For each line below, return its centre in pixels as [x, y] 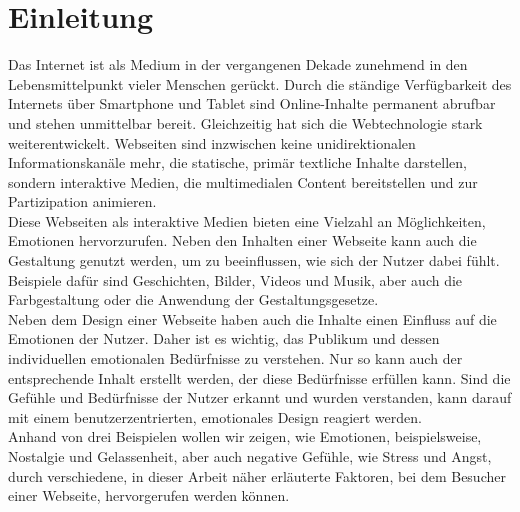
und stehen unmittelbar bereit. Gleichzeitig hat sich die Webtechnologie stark [245, 122]
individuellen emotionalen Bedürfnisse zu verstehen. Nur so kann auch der [235, 358]
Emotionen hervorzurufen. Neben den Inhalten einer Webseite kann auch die [242, 240]
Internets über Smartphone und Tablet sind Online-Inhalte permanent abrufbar [252, 103]
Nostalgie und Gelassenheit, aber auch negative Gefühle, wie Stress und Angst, [250, 456]
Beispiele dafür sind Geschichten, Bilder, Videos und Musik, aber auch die [235, 279]
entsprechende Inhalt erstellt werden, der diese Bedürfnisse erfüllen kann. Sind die [259, 377]
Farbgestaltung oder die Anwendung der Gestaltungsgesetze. [193, 299]
